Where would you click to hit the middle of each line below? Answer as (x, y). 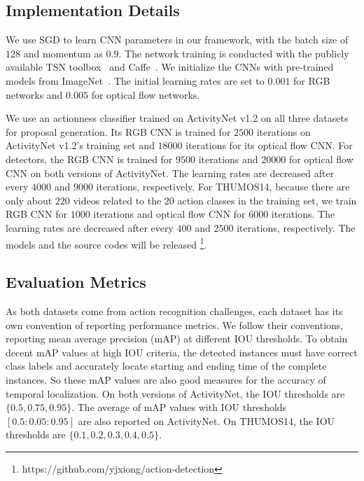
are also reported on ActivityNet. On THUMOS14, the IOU (206, 420)
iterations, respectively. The (296, 227)
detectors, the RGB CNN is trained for (89, 159)
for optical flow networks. (146, 94)
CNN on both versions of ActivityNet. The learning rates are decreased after (170, 173)
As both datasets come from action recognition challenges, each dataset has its (174, 311)
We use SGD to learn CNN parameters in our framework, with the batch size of (177, 40)
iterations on (283, 131)
